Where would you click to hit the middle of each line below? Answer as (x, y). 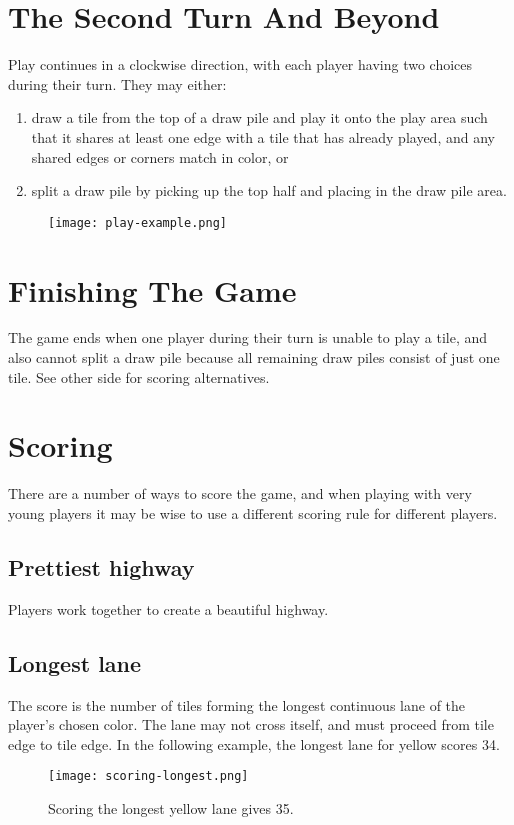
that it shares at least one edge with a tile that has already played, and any (263, 136)
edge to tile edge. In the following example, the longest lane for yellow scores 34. (254, 743)
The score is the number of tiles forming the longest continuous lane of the (237, 704)
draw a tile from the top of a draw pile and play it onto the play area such (259, 117)
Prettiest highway (101, 566)
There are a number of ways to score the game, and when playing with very (240, 493)
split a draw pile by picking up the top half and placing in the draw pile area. (269, 190)
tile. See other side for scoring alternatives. (139, 376)
